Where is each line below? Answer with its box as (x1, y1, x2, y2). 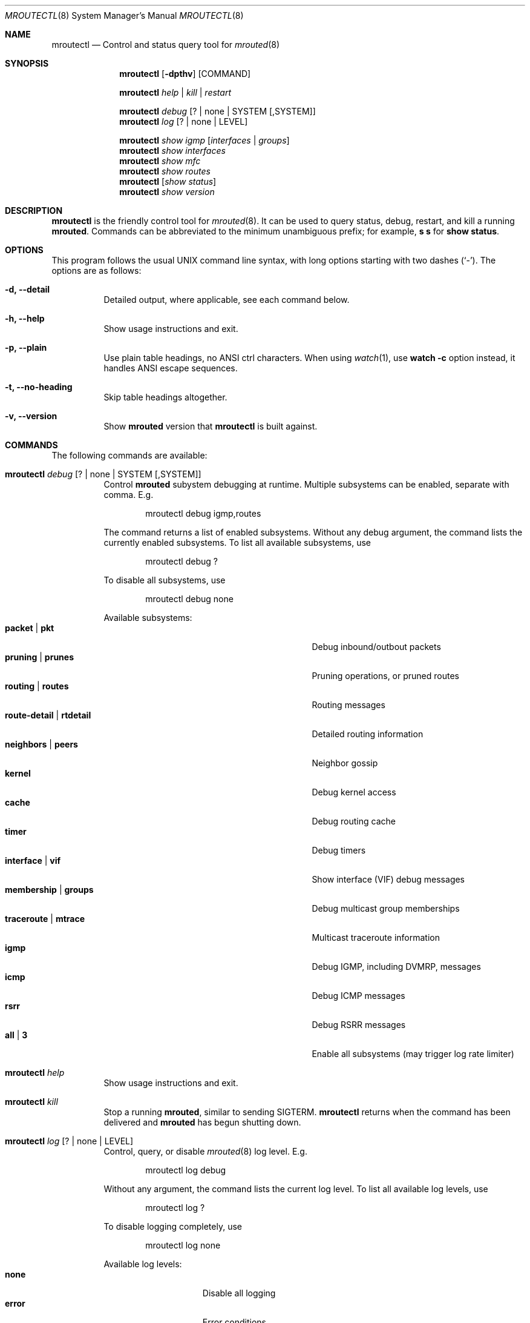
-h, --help (5, 313, 45, 323)
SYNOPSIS (5, 58, 49, 68)
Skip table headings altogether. (103, 392, 227, 402)
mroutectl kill (5, 1096, 58, 1107)
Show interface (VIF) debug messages (312, 874, 465, 884)
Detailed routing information (312, 729, 424, 739)
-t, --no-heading (5, 382, 73, 392)
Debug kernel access (312, 787, 396, 797)
